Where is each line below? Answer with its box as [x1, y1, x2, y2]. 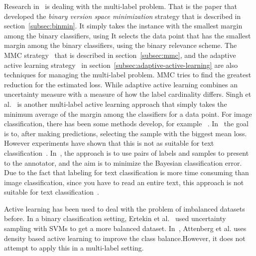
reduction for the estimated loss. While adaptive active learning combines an [4, 79, 238, 89]
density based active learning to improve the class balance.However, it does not [4, 233, 246, 243]
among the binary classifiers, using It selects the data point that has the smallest [4, 30, 251, 40]
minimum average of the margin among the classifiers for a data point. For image [4, 108, 252, 119]
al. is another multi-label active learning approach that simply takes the [4, 98, 227, 109]
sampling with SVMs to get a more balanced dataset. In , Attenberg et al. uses [4, 223, 247, 234]
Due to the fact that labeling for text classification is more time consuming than [4, 167, 249, 178]
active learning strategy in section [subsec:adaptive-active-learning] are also [4, 59, 238, 70]
